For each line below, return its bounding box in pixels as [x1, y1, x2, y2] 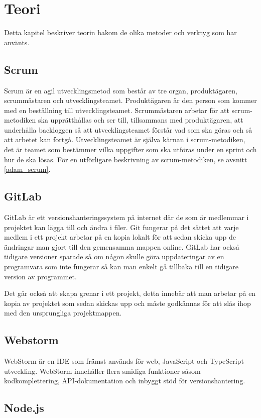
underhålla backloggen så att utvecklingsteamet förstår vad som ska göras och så [4, 124, 252, 135]
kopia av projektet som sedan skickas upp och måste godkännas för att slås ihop [4, 297, 251, 308]
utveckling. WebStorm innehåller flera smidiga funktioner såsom [4, 365, 201, 376]
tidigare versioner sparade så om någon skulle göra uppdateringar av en [4, 251, 224, 262]
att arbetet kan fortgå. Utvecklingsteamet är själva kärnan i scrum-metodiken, [4, 134, 245, 145]
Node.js [4, 400, 44, 415]
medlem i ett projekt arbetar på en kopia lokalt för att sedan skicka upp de [4, 232, 236, 242]
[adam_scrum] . [4, 164, 51, 174]
